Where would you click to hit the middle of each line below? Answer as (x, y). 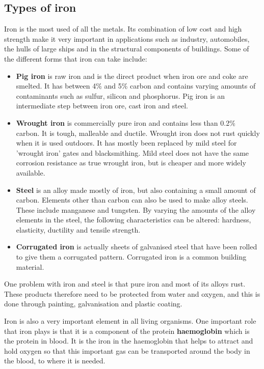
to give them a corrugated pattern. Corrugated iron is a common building (131, 257)
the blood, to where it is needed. (55, 361)
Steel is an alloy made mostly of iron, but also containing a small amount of (136, 190)
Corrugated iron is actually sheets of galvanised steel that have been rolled (137, 247)
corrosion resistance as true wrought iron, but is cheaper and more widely (131, 163)
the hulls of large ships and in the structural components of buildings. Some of (127, 49)
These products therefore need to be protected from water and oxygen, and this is (132, 293)
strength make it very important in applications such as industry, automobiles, (127, 38)
